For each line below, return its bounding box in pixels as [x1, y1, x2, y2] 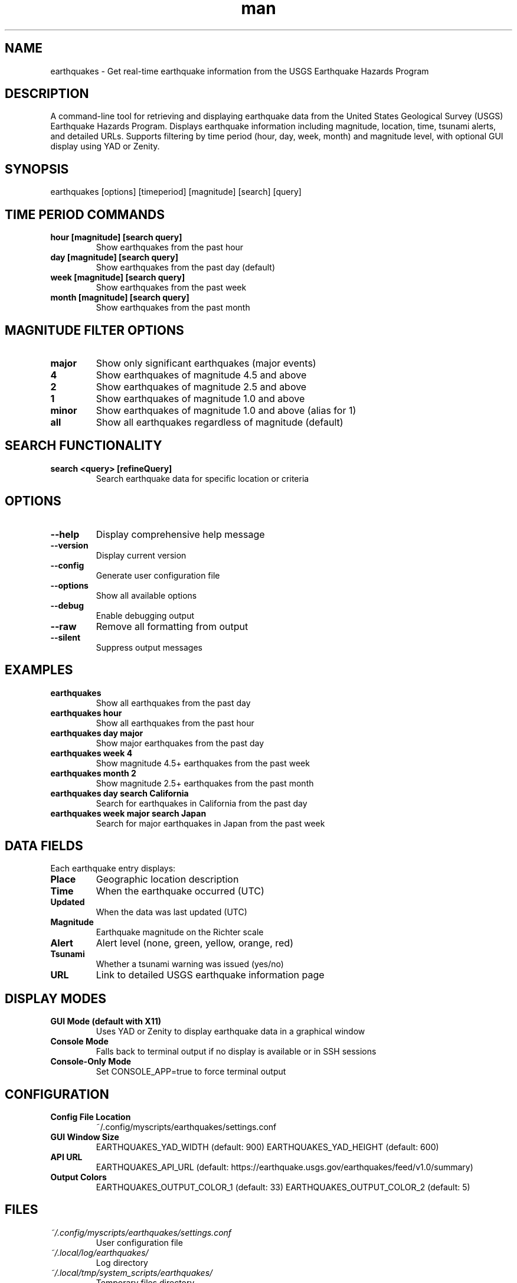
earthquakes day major [50, 727, 143, 738]
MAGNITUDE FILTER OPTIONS [5, 322, 184, 338]
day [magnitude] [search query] [50, 252, 178, 263]
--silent [50, 632, 81, 642]
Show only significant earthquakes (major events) [96, 357, 316, 369]
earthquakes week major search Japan [50, 808, 207, 818]
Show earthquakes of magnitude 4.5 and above [96, 368, 307, 381]
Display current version [96, 550, 186, 560]
